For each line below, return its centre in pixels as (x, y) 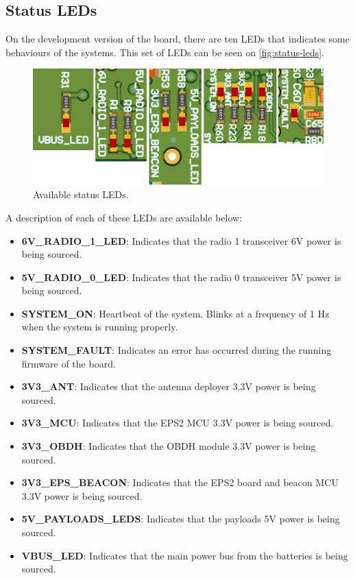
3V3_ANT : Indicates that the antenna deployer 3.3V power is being (169, 386)
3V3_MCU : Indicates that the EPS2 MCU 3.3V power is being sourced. (177, 423)
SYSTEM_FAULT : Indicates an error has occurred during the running (176, 350)
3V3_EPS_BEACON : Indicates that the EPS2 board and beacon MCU (180, 482)
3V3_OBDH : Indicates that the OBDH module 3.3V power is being (169, 446)
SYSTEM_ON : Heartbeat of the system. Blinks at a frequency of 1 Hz (175, 313)
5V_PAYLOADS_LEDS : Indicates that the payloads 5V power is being (181, 519)
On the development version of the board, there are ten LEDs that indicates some (177, 39)
